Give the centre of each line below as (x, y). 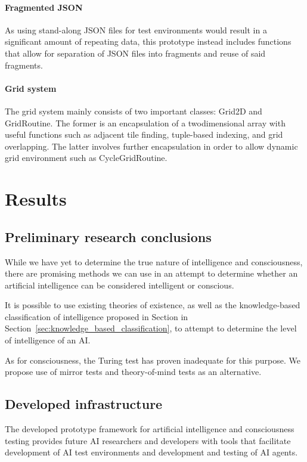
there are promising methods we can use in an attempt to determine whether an (151, 273)
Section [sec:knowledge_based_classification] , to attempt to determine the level (151, 328)
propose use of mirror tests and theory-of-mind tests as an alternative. (133, 372)
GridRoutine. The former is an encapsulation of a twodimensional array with (145, 123)
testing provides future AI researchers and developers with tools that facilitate (148, 440)
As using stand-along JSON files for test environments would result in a (136, 30)
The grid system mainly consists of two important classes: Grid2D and (134, 111)
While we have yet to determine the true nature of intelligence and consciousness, (154, 261)
